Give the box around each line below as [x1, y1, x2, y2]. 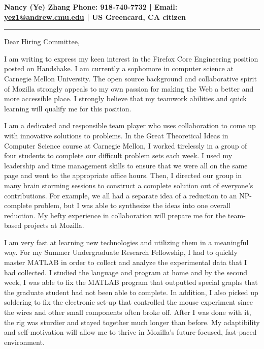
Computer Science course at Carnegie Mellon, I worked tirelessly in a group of [4, 140, 247, 151]
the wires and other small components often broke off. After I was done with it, [4, 307, 251, 317]
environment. [4, 336, 45, 347]
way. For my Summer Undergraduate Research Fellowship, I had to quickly [4, 247, 238, 257]
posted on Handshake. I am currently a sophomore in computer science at [4, 63, 234, 74]
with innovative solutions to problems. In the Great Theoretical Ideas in [4, 130, 228, 140]
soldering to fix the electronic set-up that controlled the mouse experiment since [4, 297, 253, 307]
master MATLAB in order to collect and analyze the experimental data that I [4, 257, 247, 268]
